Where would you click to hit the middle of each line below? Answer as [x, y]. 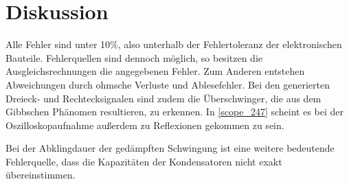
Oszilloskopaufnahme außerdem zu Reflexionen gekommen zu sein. [145, 125]
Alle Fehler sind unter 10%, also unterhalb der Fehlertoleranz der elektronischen [174, 44]
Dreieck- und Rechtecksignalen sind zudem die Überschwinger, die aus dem [164, 98]
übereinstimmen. [41, 175]
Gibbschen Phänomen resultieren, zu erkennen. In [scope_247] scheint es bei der [175, 112]
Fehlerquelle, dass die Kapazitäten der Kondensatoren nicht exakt [144, 161]
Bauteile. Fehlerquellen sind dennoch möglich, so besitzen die [134, 57]
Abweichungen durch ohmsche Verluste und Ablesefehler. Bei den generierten [168, 84]
